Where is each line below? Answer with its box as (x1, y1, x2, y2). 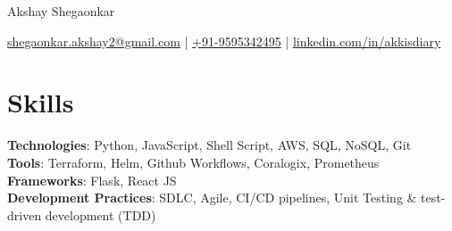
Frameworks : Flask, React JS (7, 170, 177, 189)
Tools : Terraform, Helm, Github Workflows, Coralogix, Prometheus (7, 153, 380, 171)
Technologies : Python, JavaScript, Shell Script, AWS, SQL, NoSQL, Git (7, 136, 412, 154)
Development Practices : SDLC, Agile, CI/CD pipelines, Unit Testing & (7, 188, 417, 207)
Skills (7, 84, 74, 120)
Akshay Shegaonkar (7, 2, 115, 20)
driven (7, 205, 42, 224)
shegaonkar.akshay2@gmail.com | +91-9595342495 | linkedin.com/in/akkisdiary (7, 31, 441, 50)
